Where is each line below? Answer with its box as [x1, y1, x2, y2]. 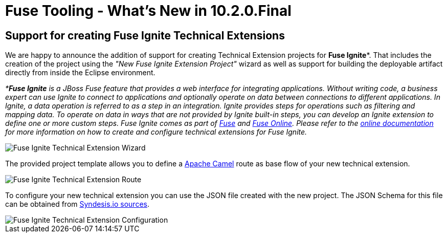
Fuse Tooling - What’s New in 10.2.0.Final [5, 2, 292, 19]
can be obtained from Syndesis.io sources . [5, 200, 149, 209]
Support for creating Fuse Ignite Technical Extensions [5, 29, 285, 42]
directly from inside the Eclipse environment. [5, 68, 155, 77]
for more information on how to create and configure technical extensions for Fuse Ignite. [5, 127, 307, 137]
